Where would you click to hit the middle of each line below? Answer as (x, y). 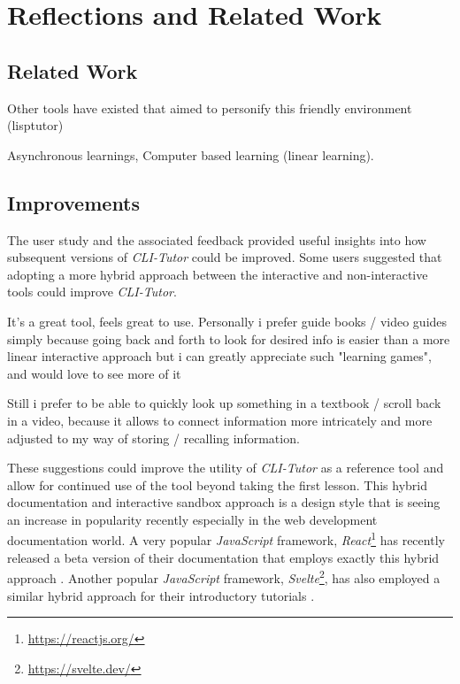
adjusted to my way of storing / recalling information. (153, 438)
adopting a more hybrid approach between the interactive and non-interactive (218, 274)
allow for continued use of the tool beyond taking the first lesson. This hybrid (217, 484)
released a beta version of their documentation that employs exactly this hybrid (223, 557)
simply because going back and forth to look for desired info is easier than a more (229, 338)
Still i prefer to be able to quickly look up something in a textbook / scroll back (224, 403)
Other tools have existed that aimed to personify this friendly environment (210, 108)
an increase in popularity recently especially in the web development (192, 519)
